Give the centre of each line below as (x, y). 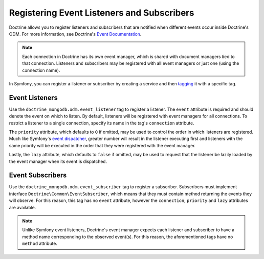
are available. (22, 207)
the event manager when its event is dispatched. (58, 161)
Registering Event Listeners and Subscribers (102, 13)
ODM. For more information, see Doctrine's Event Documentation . (75, 34)
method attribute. (40, 243)
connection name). (41, 70)
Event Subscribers (38, 175)
